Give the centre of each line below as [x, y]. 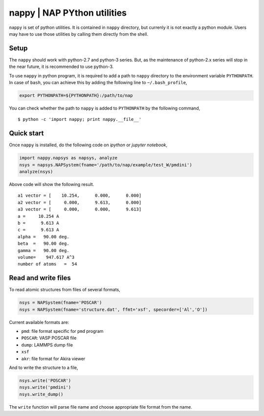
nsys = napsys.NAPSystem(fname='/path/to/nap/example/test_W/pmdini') [106, 165]
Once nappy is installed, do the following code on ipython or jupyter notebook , [88, 145]
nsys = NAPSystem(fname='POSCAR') [61, 303]
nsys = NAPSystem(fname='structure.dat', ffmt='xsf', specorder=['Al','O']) [113, 309]
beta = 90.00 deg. [44, 244]
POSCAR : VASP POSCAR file [49, 338]
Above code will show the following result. [52, 185]
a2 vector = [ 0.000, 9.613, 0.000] [80, 202]
